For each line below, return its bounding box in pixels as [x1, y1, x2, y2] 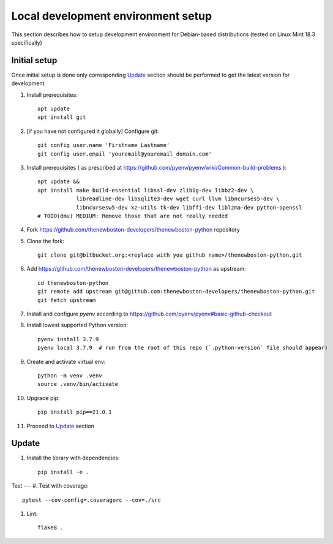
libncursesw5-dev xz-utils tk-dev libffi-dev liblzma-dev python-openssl [76, 204, 302, 211]
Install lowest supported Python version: [26, 322, 129, 329]
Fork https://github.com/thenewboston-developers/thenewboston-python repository [26, 226, 240, 233]
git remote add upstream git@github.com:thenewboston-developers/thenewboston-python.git [37, 288, 315, 295]
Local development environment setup [11, 9, 212, 23]
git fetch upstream [37, 297, 96, 303]
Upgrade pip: [26, 394, 60, 401]
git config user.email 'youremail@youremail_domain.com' [37, 150, 212, 157]
